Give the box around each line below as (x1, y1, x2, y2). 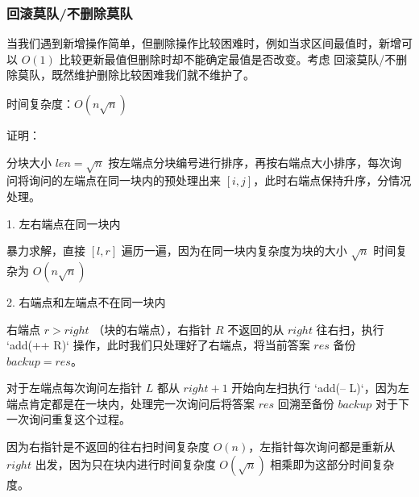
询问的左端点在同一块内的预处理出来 (28, 172, 221, 189)
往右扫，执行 (316, 320, 384, 337)
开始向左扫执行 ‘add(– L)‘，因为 (231, 379, 398, 396)
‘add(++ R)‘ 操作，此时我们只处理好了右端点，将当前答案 (6, 336, 310, 353)
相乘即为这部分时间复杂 (270, 455, 395, 472)
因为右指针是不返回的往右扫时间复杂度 (6, 438, 209, 455)
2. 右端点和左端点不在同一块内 (6, 293, 166, 310)
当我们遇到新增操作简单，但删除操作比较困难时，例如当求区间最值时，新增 (6, 35, 401, 52)
